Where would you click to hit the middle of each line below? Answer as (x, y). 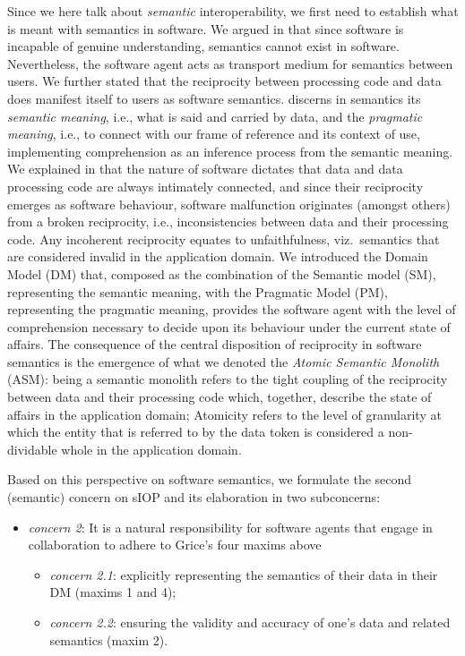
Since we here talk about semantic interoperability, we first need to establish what (233, 11)
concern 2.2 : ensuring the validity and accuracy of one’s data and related (250, 622)
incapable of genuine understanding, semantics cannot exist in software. (203, 46)
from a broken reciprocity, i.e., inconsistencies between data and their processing (228, 222)
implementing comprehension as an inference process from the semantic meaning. (230, 151)
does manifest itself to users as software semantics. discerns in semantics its (214, 98)
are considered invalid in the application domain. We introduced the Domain (218, 256)
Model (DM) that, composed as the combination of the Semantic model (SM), (222, 273)
